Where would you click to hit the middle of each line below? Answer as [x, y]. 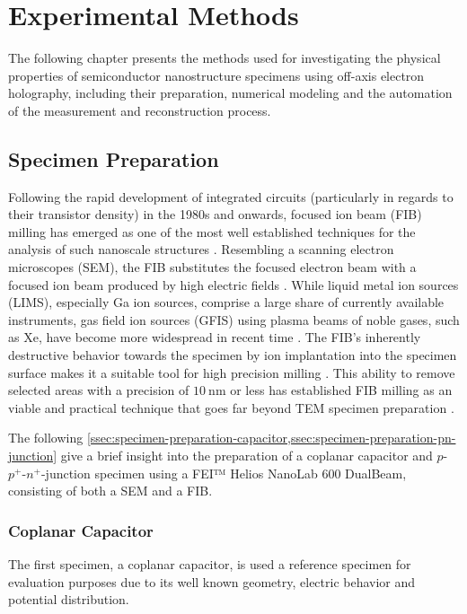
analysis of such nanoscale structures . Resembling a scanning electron [201, 249]
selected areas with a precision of [99, 390]
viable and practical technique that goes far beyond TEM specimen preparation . [231, 407]
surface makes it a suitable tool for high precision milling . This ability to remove [232, 372]
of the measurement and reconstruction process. [140, 110]
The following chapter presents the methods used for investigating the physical [225, 58]
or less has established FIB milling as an [341, 390]
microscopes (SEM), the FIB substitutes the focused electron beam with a [212, 267]
